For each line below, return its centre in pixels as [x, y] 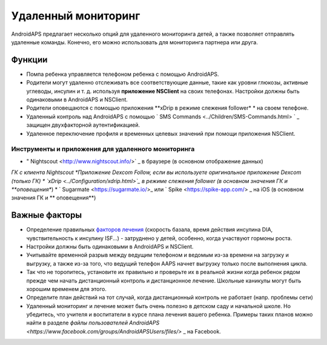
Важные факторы [46, 215]
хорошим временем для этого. [67, 289]
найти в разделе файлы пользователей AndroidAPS [93, 323]
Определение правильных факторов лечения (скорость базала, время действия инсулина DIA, [150, 230]
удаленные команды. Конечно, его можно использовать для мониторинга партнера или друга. [135, 42]
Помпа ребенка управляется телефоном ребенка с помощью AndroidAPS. [123, 74]
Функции [29, 60]
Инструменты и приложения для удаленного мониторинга [103, 149]
